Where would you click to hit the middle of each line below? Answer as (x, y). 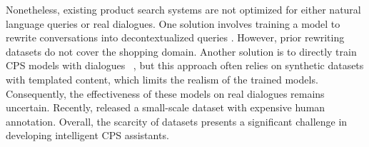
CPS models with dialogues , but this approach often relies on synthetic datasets (185, 65)
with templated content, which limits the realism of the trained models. (162, 79)
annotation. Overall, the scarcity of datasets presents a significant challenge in (177, 121)
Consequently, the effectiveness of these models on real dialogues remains (165, 93)
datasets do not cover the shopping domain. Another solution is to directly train (181, 51)
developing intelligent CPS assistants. (87, 135)
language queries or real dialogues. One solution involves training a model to (173, 23)
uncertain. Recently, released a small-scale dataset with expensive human (166, 107)
